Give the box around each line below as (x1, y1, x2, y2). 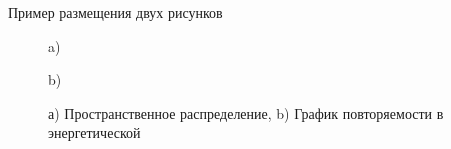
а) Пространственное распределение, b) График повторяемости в (48, 102, 444, 123)
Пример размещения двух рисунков (8, 2, 223, 22)
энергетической (48, 122, 141, 143)
